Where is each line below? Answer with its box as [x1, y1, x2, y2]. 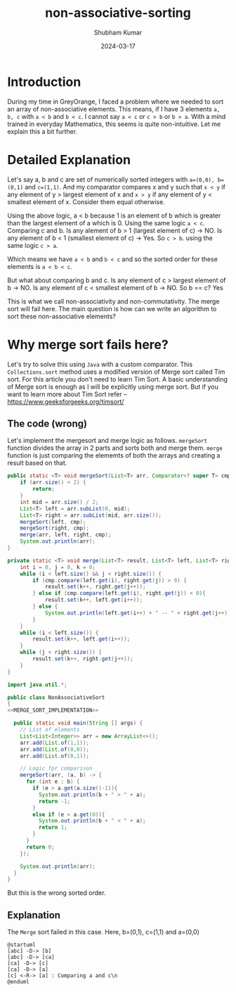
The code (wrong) [7, 417, 88, 429]
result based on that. [7, 459, 67, 467]
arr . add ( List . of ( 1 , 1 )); [20, 739, 90, 746]
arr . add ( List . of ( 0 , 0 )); [20, 746, 90, 753]
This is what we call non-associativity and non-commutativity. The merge [7, 297, 220, 306]
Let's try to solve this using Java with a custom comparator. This [7, 360, 193, 368]
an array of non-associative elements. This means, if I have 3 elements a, [7, 104, 221, 113]
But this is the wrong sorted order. [7, 889, 106, 897]
